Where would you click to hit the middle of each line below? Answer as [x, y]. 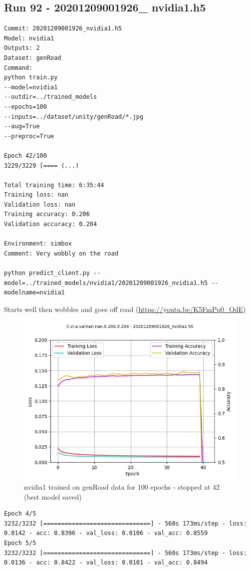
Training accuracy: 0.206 [47, 214]
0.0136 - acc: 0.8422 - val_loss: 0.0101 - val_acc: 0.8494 [106, 563]
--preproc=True [29, 136]
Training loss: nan [36, 195]
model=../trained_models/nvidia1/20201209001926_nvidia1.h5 [106, 283]
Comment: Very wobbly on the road [61, 253]
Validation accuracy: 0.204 [51, 224]
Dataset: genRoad [33, 58]
